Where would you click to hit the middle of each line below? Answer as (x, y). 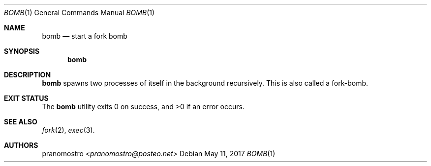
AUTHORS (21, 145)
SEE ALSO (21, 122)
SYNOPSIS (22, 51)
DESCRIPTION (28, 75)
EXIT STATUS (26, 98)
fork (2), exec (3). (68, 130)
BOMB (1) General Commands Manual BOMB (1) (79, 12)
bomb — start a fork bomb (85, 36)
